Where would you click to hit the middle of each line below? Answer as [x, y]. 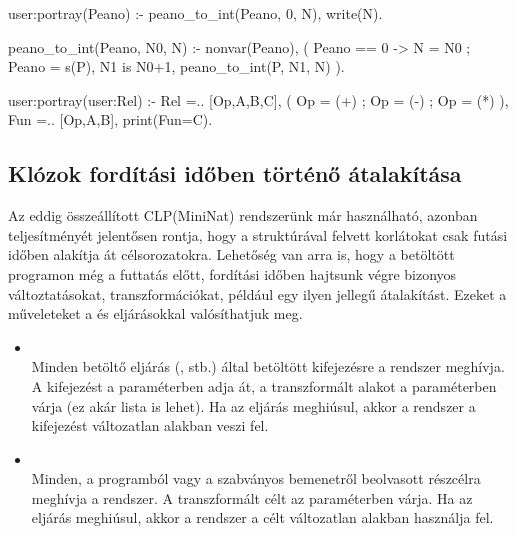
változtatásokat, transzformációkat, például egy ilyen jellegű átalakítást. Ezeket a [257, 293]
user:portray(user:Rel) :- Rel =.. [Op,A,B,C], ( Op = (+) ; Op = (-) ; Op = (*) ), [258, 99]
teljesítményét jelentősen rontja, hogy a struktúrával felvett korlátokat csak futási [258, 234]
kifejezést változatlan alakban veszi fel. [150, 425]
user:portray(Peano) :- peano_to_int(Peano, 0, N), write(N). [195, 13]
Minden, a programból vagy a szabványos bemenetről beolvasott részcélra [256, 478]
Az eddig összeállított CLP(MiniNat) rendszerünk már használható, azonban [243, 215]
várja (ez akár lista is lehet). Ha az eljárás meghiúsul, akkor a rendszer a [253, 405]
